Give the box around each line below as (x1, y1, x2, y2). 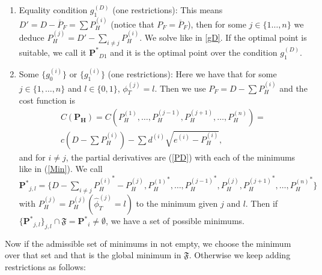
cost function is (19, 94, 75, 107)
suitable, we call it (19, 46, 87, 58)
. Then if (245, 197, 278, 209)
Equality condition (19, 4, 88, 16)
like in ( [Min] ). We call (19, 162, 103, 175)
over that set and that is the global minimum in (5, 249, 181, 261)
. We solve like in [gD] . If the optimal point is (139, 31, 307, 44)
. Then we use (154, 81, 206, 94)
